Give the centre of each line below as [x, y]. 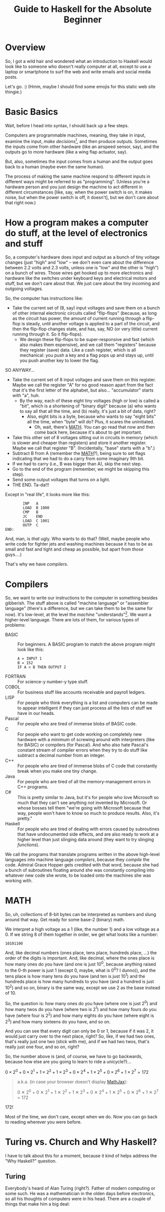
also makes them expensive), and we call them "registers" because [88, 345]
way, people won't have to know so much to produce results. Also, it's [88, 813]
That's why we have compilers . [37, 564]
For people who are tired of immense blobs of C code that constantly [87, 766]
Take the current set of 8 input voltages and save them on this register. [84, 380]
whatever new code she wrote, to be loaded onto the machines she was [78, 875]
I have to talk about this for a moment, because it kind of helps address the [81, 1156]
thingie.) [14, 92]
